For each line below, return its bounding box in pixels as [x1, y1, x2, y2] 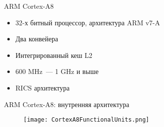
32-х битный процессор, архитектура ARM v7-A [15, 17, 160, 27]
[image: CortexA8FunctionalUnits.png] [23, 116, 149, 124]
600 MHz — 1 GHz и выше [15, 66, 99, 76]
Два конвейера [15, 34, 58, 44]
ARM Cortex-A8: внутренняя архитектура [4, 99, 129, 109]
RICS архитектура [15, 82, 70, 92]
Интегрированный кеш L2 [15, 50, 93, 60]
